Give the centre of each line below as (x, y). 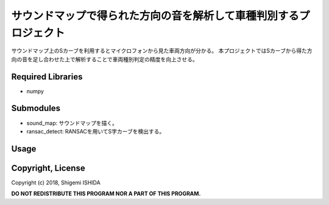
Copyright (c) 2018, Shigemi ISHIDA (56, 183)
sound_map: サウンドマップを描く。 (72, 123)
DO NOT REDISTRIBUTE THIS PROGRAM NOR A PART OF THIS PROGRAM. (106, 193)
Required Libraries (47, 77)
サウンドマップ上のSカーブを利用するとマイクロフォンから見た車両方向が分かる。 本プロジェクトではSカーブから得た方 (162, 51)
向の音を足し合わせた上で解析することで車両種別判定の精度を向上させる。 (104, 59)
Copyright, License (48, 168)
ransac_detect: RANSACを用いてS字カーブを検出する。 (96, 131)
